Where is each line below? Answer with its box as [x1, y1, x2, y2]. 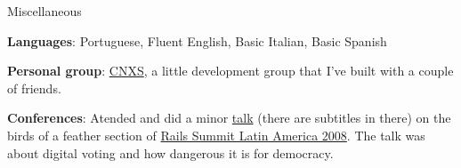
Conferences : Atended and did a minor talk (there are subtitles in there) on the [7, 108, 451, 127]
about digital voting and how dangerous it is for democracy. [7, 143, 334, 162]
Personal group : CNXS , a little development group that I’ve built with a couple [7, 61, 454, 80]
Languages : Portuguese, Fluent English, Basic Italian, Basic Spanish [7, 31, 387, 50]
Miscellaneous [7, 2, 82, 20]
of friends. [7, 78, 61, 97]
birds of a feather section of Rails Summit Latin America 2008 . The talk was [7, 125, 425, 144]
